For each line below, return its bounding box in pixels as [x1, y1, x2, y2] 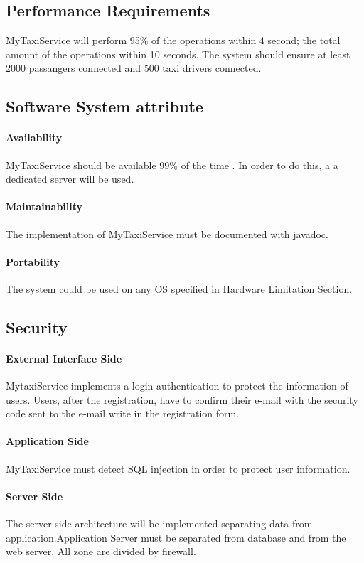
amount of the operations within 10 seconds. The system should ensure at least [6, 46, 350, 61]
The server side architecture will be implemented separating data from [6, 516, 313, 531]
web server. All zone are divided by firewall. [6, 544, 196, 559]
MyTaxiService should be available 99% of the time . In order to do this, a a [6, 157, 338, 172]
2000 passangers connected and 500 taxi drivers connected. [6, 60, 262, 75]
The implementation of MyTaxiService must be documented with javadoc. [6, 226, 328, 241]
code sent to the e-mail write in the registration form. [6, 406, 240, 421]
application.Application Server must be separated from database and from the [6, 530, 346, 545]
